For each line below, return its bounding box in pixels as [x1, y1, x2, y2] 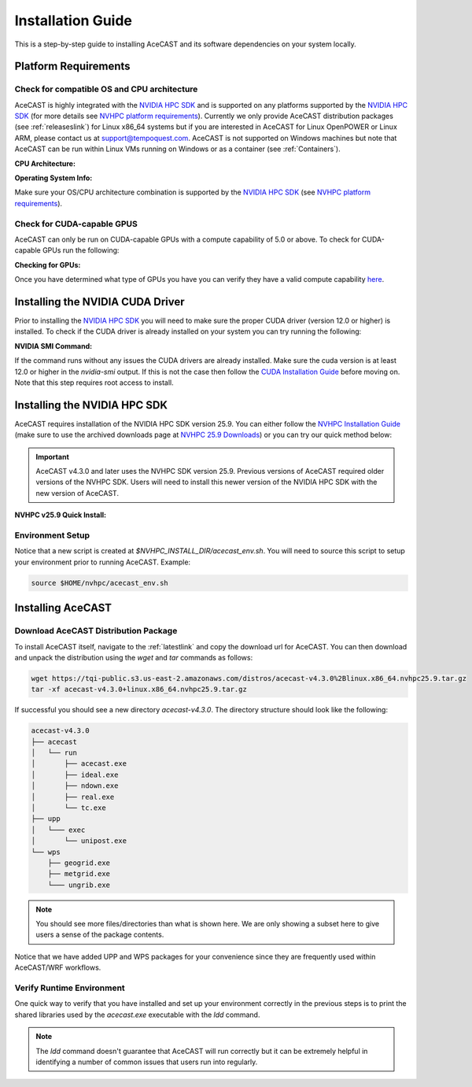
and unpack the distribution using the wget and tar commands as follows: [14, 653, 253, 662]
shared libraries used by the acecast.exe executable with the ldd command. [14, 1010, 260, 1019]
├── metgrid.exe [47, 870, 110, 878]
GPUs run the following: [42, 246, 120, 255]
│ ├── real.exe [31, 792, 115, 801]
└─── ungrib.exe [47, 880, 110, 889]
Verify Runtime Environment [14, 982, 125, 993]
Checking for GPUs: [14, 260, 81, 269]
